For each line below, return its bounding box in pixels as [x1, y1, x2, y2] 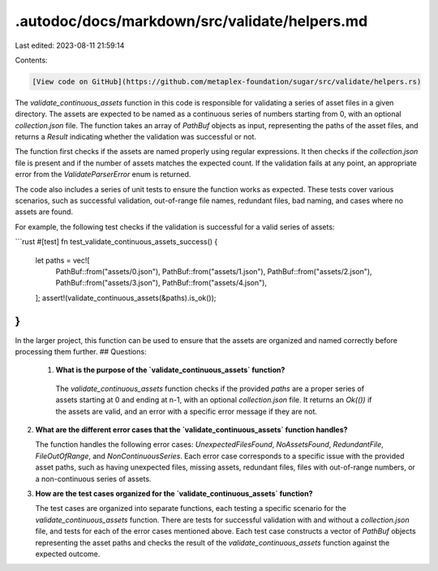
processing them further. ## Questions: [15, 347, 147, 357]
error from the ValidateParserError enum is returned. [15, 170, 191, 179]
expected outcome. [35, 548, 101, 559]
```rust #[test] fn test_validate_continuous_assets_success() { [15, 237, 218, 247]
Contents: [15, 55, 48, 65]
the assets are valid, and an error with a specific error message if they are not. [55, 406, 318, 416]
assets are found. [15, 207, 73, 217]
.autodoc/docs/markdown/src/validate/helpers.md [15, 12, 368, 30]
